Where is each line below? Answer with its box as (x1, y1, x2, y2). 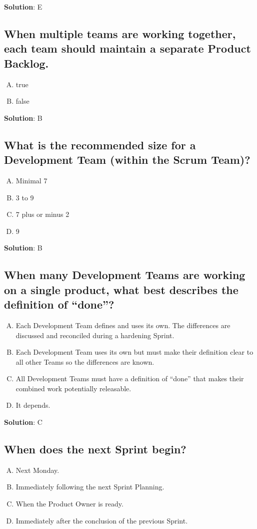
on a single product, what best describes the (4, 282, 238, 297)
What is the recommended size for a (4, 137, 196, 152)
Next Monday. (15, 464, 59, 475)
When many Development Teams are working (4, 267, 245, 283)
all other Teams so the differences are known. (15, 356, 154, 367)
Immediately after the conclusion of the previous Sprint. (15, 515, 188, 525)
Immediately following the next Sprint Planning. (15, 481, 164, 492)
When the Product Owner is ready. (15, 498, 123, 509)
